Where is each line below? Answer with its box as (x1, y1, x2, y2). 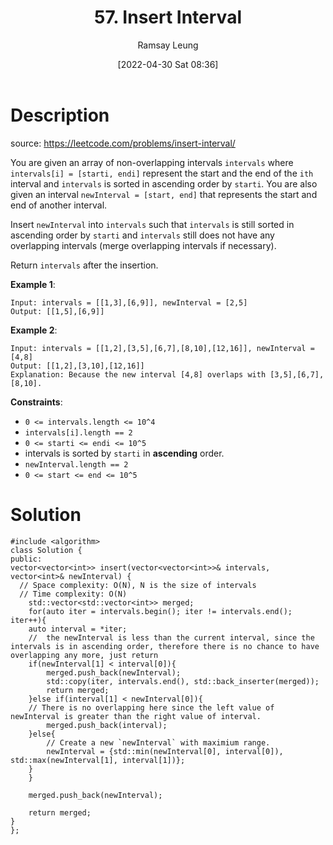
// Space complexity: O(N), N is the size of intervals (19, 580, 257, 590)
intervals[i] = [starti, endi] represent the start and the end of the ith (10, 167, 314, 179)
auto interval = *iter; (28, 624, 128, 634)
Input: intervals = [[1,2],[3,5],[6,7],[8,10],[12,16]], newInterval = (10, 343, 315, 353)
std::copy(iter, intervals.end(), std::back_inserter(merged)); (46, 676, 320, 686)
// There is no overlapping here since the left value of (28, 702, 275, 713)
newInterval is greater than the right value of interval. (10, 711, 262, 721)
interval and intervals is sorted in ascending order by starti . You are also (10, 177, 318, 190)
